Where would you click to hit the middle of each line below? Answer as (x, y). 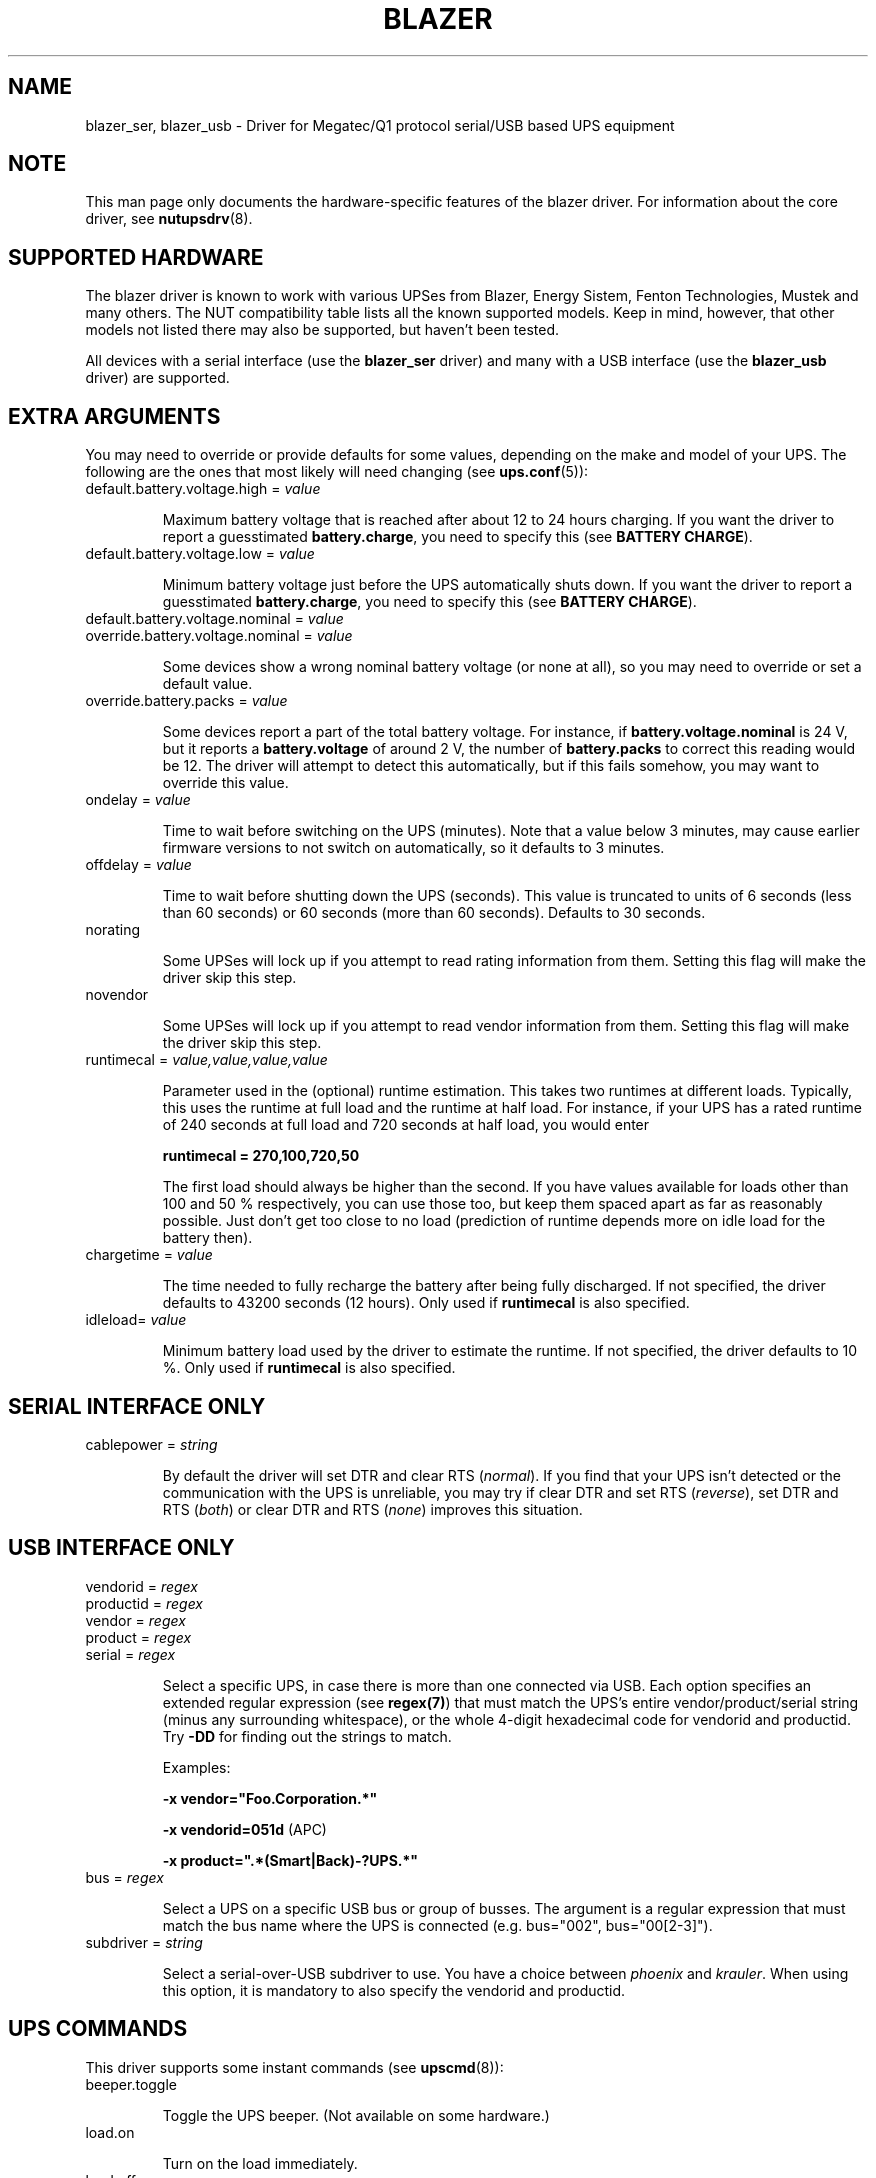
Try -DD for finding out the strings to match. (307, 1736)
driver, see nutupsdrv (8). (169, 219)
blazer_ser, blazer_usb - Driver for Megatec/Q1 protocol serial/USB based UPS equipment (380, 125)
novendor (117, 995)
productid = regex (144, 1603)
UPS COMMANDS (98, 2029)
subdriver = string (144, 1942)
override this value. (225, 783)
